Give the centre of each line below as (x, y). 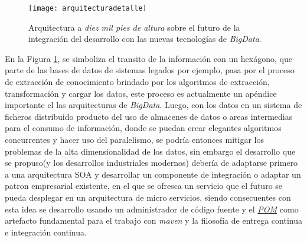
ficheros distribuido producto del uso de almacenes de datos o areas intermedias (149, 116)
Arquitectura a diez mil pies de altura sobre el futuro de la (134, 27)
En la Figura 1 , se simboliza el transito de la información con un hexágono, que (148, 58)
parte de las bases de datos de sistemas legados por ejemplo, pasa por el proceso (150, 70)
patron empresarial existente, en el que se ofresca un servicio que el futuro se (144, 186)
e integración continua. (46, 232)
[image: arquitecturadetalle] (88, 8)
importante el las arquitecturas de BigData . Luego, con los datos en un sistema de (153, 105)
